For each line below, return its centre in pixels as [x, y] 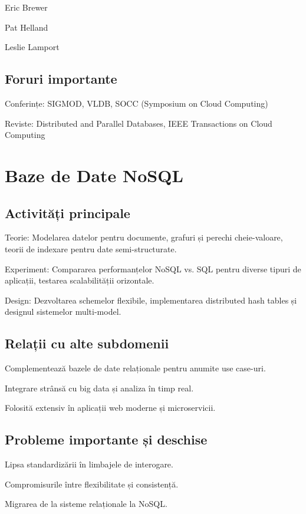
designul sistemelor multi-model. [63, 312]
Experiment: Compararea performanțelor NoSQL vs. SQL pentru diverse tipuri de [153, 268]
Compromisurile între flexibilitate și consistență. [92, 484]
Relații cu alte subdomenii [87, 343]
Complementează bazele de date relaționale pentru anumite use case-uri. [135, 368]
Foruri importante [61, 79]
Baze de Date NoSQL [94, 175]
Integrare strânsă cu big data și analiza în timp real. [99, 388]
